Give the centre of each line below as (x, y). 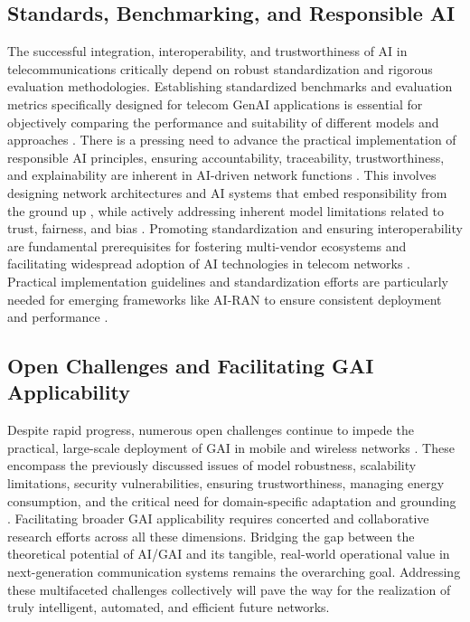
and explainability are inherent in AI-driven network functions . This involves (222, 175)
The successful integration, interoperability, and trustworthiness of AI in (207, 51)
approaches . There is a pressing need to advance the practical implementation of (232, 140)
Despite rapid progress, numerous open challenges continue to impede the (211, 430)
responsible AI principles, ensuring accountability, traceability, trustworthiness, (226, 157)
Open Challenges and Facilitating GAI (191, 366)
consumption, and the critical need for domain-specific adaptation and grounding (232, 500)
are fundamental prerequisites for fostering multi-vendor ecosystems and (207, 245)
